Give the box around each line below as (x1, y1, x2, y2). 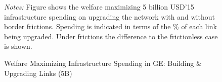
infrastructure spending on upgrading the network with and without (4, 11, 215, 22)
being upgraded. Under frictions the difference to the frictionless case (4, 31, 218, 41)
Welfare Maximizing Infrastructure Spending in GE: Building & (4, 57, 202, 68)
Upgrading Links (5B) (4, 67, 72, 78)
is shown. (4, 41, 32, 51)
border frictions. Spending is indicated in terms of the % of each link (4, 21, 217, 32)
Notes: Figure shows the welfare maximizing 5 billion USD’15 (4, 2, 194, 12)
